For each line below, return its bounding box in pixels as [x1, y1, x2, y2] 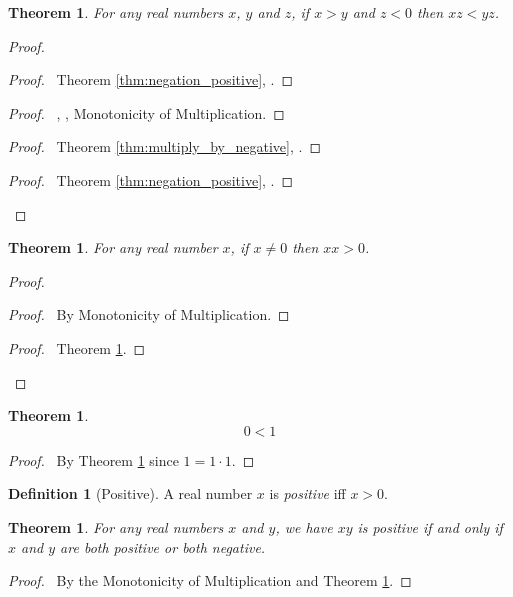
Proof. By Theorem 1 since [8, 449, 179, 470]
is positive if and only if [357, 516, 503, 537]
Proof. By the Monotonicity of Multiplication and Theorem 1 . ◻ [8, 570, 412, 591]
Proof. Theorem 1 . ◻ [8, 337, 146, 358]
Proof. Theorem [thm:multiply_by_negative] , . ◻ [8, 136, 322, 157]
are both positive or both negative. [60, 536, 266, 557]
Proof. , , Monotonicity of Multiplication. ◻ [8, 102, 285, 123]
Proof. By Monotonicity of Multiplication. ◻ [8, 304, 290, 325]
